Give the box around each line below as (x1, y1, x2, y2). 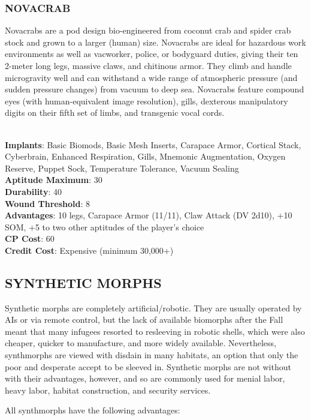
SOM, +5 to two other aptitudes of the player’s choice (5, 220, 204, 233)
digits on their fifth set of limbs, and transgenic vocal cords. (5, 106, 225, 119)
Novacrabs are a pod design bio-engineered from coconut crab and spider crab (5, 24, 291, 37)
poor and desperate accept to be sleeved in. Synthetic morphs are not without (5, 360, 291, 373)
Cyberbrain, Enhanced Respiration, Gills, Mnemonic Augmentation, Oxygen (5, 150, 286, 163)
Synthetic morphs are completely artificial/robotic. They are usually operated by (5, 301, 302, 314)
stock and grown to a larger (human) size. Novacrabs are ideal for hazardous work (5, 35, 306, 48)
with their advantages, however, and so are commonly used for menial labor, (5, 372, 285, 385)
